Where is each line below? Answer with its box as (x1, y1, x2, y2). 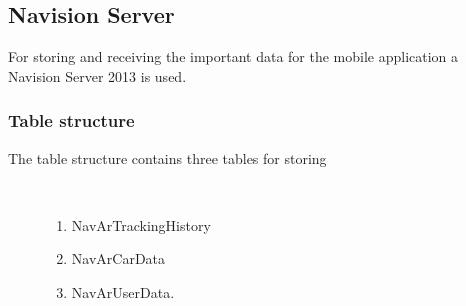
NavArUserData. (71, 281, 175, 302)
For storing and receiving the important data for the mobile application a (8, 46, 459, 67)
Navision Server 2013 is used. (8, 65, 187, 86)
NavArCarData (71, 248, 166, 269)
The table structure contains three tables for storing (8, 147, 327, 168)
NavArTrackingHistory (71, 214, 211, 235)
